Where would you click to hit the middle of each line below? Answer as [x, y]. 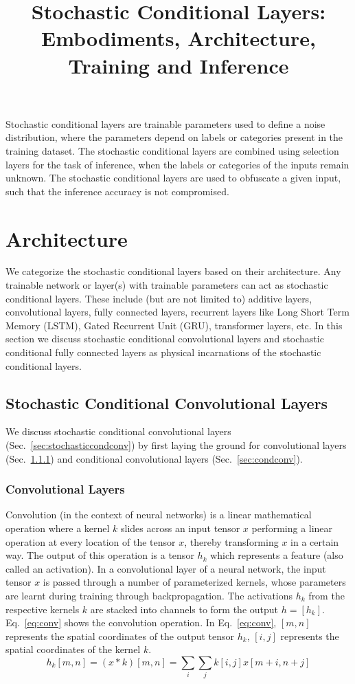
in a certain [315, 541]
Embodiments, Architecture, [179, 38]
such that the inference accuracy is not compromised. [117, 191]
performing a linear [292, 528]
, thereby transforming [231, 541]
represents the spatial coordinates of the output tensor [120, 636]
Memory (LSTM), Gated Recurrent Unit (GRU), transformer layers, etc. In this [174, 325]
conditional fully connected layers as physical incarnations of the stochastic [163, 352]
